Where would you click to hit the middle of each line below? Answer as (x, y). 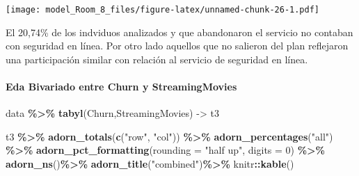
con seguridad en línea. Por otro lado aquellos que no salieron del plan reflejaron (177, 46)
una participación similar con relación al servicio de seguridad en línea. (157, 59)
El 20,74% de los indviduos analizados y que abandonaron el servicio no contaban (179, 32)
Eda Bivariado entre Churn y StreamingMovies (121, 87)
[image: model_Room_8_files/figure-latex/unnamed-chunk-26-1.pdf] (163, 10)
